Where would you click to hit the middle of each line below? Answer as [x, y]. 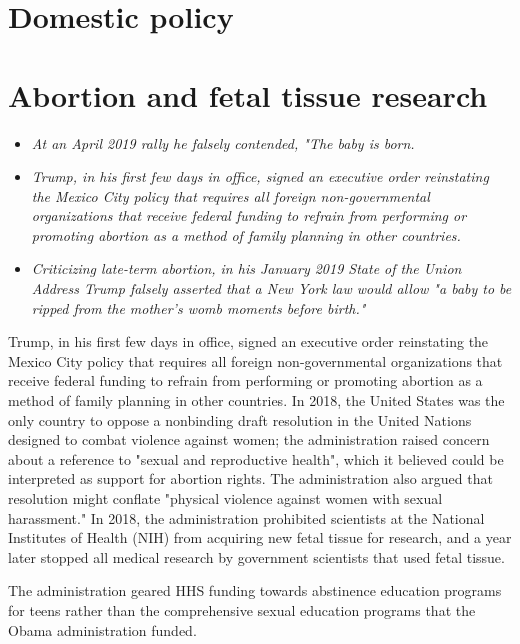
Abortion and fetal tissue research [248, 94]
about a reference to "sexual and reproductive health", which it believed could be [256, 458]
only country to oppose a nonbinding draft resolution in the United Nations [240, 419]
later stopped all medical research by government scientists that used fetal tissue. [256, 556]
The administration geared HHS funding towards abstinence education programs [255, 590]
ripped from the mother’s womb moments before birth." [198, 307]
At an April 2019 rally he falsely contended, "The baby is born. [223, 142]
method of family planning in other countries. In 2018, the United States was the [256, 400]
